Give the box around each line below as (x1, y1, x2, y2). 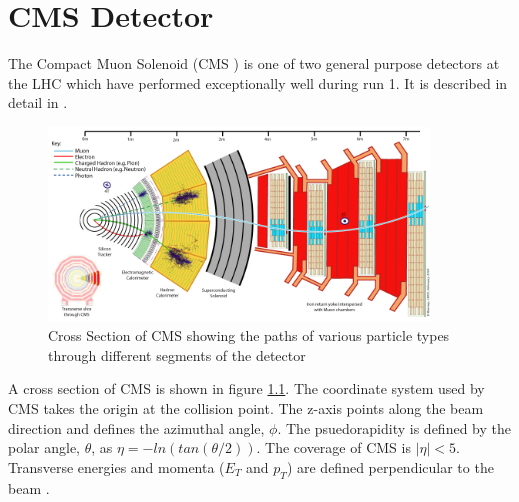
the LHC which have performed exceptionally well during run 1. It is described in (8, 72, 508, 93)
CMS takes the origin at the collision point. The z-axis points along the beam (8, 397, 484, 418)
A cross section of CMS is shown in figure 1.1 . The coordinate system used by (8, 378, 485, 399)
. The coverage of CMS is (256, 437, 411, 458)
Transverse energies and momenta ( (8, 456, 225, 477)
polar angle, (8, 437, 81, 458)
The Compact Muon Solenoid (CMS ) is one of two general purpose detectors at (8, 53, 500, 74)
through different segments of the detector (48, 344, 306, 365)
